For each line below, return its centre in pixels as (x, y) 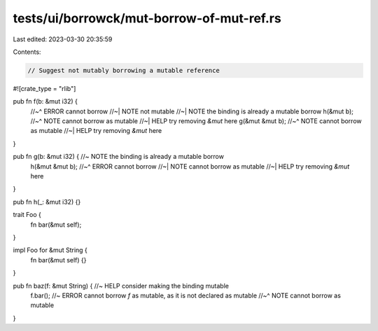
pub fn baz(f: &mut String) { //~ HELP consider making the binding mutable (121, 286)
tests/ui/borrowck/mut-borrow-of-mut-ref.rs (147, 18)
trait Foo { (27, 215)
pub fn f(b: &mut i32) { (45, 101)
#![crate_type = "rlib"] (44, 88)
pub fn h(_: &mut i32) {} (47, 202)
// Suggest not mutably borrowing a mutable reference (124, 70)
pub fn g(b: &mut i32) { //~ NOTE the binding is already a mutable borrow (118, 157)
